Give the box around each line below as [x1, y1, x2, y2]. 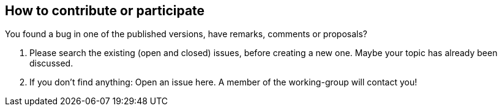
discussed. [29, 58, 73, 69]
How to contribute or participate [5, 3, 205, 18]
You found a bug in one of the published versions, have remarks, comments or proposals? [5, 29, 368, 40]
